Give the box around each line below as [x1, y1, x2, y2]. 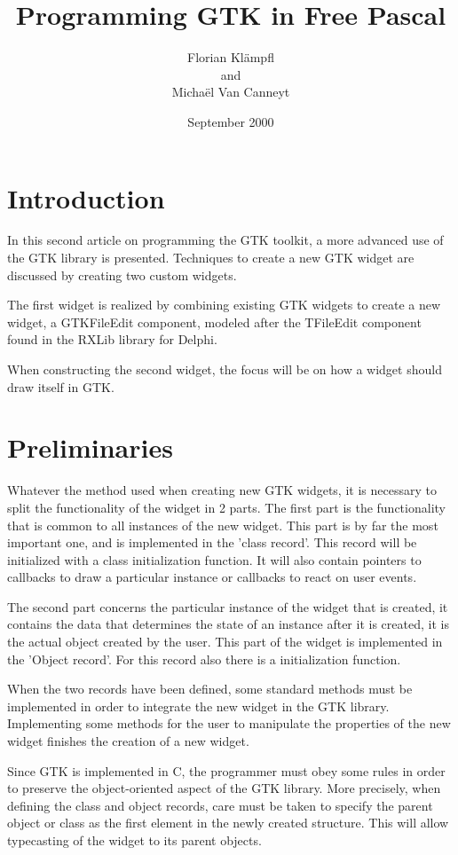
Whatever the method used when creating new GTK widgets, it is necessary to [7, 481, 437, 499]
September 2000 [187, 112, 274, 130]
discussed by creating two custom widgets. [7, 265, 237, 284]
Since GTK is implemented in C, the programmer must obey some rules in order [7, 761, 446, 780]
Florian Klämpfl [187, 48, 274, 67]
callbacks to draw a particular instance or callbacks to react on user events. [7, 568, 417, 586]
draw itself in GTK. [7, 377, 114, 396]
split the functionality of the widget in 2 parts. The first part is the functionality [7, 498, 446, 516]
